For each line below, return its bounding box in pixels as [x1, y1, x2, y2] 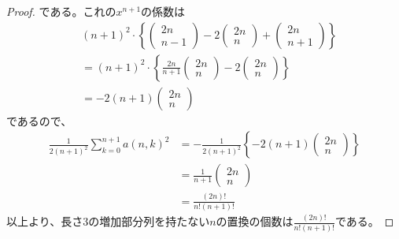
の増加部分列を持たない [88, 213, 210, 230]
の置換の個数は [216, 213, 294, 230]
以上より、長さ [6, 213, 83, 230]
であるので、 [6, 112, 72, 129]
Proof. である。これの [6, 3, 116, 19]
